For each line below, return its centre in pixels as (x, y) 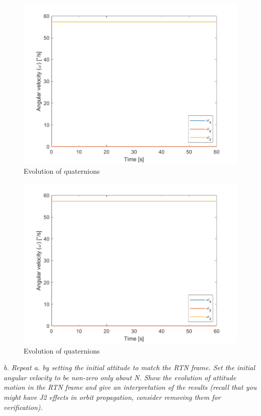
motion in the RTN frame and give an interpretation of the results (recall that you (130, 387)
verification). (23, 407)
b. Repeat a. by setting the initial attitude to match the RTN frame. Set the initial (129, 367)
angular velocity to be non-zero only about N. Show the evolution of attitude (120, 377)
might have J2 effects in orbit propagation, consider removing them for (112, 397)
